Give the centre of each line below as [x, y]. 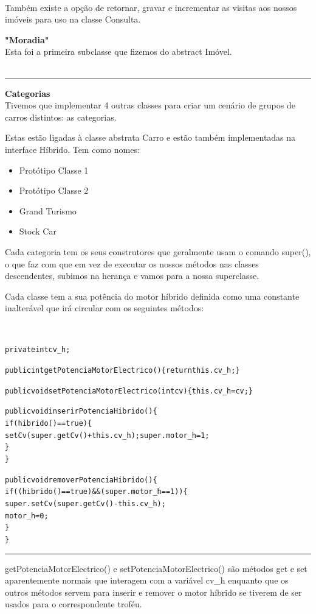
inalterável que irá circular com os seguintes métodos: [105, 308]
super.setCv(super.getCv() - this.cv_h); [85, 504]
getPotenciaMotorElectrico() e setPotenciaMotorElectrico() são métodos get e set [156, 568]
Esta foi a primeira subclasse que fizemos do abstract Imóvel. [118, 51]
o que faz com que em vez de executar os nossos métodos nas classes [132, 263]
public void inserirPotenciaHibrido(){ [81, 411]
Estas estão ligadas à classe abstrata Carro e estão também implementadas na [150, 137]
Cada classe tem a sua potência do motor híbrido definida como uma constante [152, 296]
